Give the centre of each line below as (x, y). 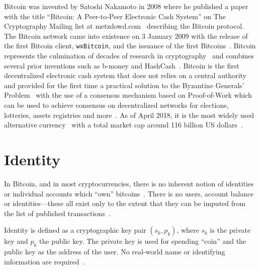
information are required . (45, 261)
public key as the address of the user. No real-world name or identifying (115, 252)
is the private (230, 230)
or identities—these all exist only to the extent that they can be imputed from (125, 203)
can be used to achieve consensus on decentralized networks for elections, (116, 105)
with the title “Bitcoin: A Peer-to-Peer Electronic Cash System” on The (115, 16)
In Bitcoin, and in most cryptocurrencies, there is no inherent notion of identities (129, 183)
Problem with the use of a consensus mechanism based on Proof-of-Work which (128, 95)
